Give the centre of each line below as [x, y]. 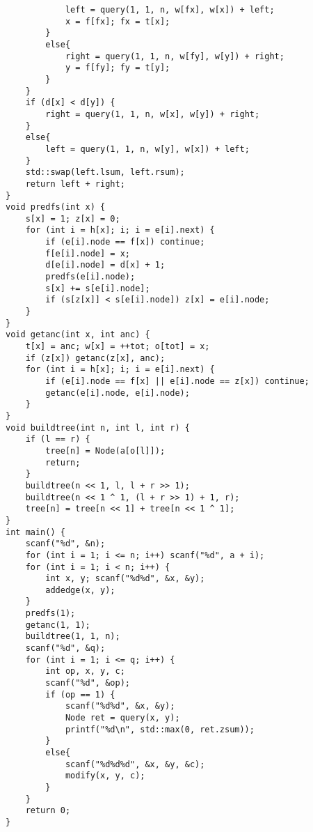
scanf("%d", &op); [88, 683]
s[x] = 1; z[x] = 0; [73, 218]
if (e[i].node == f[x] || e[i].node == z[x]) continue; [177, 381]
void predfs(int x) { [56, 207]
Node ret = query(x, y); [122, 718]
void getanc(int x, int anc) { [78, 335]
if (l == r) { [58, 439]
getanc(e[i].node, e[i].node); [118, 393]
